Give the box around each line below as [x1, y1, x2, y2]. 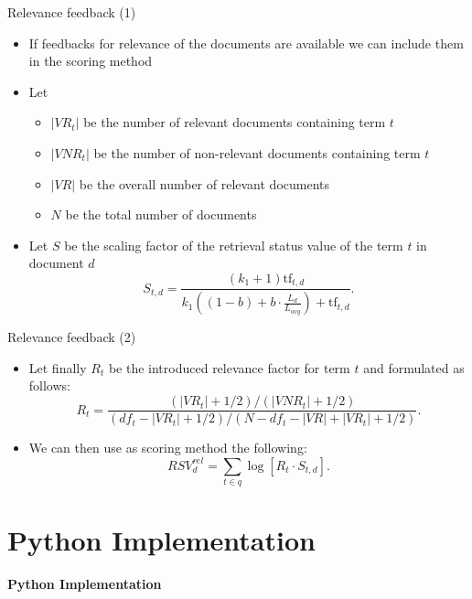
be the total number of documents [65, 205, 257, 224]
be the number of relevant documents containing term [83, 112, 386, 132]
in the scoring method [28, 51, 153, 70]
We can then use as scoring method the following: [28, 438, 307, 457]
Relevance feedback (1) [7, 3, 136, 21]
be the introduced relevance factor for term [108, 358, 350, 377]
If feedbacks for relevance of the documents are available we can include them [28, 33, 464, 52]
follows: [28, 376, 70, 395]
